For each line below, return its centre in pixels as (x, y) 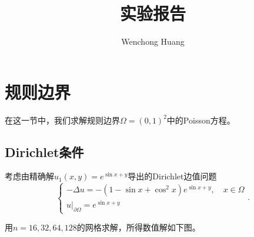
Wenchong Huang (153, 41)
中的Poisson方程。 (201, 120)
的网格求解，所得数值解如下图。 (138, 227)
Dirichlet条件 (44, 151)
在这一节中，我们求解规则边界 (62, 120)
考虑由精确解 (29, 176)
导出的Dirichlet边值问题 (172, 176)
